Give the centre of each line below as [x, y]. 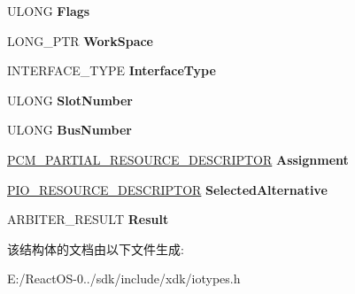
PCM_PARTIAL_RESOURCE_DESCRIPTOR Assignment [178, 159]
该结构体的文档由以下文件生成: [96, 248]
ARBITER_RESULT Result [88, 219]
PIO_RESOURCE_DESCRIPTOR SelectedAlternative [167, 189]
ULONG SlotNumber [70, 100]
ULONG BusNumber [69, 130]
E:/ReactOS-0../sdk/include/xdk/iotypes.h [124, 279]
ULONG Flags [49, 11]
